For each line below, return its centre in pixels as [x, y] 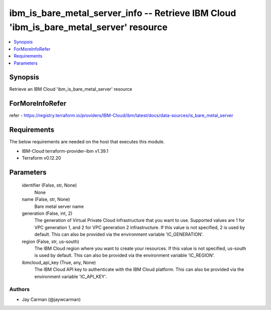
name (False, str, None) [46, 199]
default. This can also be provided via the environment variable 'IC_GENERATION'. [119, 234]
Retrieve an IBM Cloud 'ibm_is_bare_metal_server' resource [71, 89]
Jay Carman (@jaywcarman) [51, 299]
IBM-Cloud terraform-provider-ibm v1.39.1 [65, 151]
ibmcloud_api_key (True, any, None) [59, 262]
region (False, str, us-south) [51, 241]
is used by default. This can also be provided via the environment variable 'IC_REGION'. [125, 255]
